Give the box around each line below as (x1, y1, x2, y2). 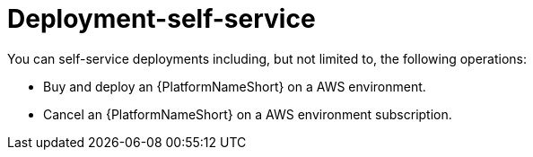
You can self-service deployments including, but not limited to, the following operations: (7, 50, 528, 66)
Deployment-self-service (7, 4, 316, 34)
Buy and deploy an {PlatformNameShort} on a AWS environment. (43, 78, 426, 94)
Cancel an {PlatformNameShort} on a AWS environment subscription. (43, 106, 452, 122)
